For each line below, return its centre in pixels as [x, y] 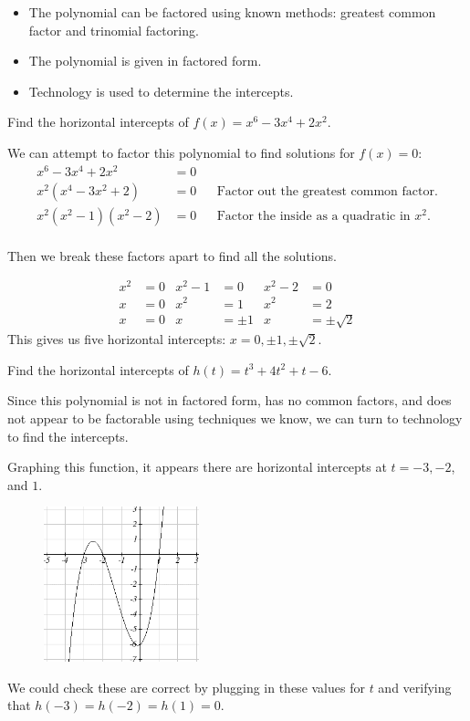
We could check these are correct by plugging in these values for [186, 687]
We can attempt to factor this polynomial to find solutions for [181, 152]
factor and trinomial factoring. [114, 30]
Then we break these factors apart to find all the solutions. [172, 255]
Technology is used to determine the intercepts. [161, 91]
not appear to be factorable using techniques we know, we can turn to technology [235, 418]
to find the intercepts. [68, 436]
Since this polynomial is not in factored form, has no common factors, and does [230, 400]
